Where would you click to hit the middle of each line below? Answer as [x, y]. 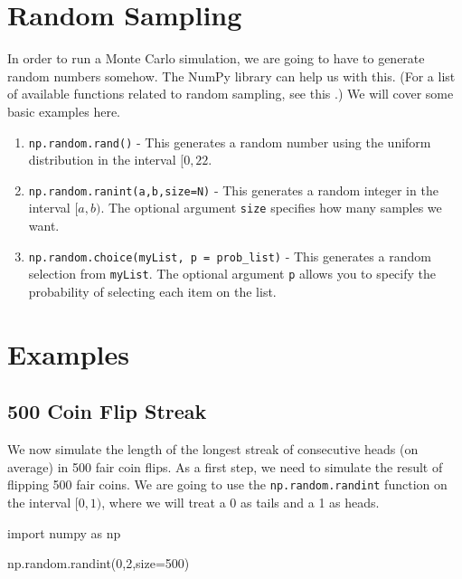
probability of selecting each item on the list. [152, 291]
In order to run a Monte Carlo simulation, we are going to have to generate [216, 58]
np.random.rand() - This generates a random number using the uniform [230, 142]
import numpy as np [64, 532]
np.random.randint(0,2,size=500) [99, 563]
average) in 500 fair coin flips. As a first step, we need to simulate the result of [225, 466]
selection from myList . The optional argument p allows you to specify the [232, 274]
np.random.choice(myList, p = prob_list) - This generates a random [230, 256]
